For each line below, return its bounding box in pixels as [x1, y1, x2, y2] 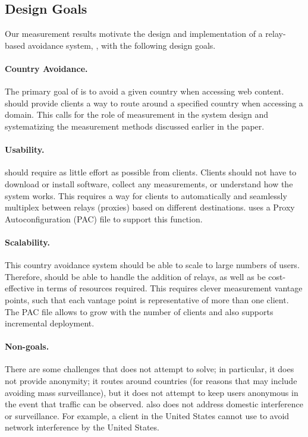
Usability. [5, 143, 45, 156]
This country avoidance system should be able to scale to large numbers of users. [5, 259, 300, 271]
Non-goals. [5, 340, 49, 353]
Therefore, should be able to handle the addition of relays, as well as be [5, 270, 266, 282]
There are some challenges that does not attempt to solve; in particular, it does [5, 363, 294, 375]
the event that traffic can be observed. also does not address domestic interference [5, 398, 303, 410]
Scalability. [5, 235, 50, 248]
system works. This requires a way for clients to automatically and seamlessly [5, 189, 287, 202]
